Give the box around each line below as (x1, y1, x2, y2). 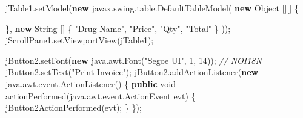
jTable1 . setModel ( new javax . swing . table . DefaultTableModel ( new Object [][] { (5, 2, 299, 14)
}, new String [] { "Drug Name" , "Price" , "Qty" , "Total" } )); (5, 22, 231, 34)
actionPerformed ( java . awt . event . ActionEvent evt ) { (5, 89, 196, 102)
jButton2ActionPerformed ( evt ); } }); (5, 101, 142, 114)
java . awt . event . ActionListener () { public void (5, 77, 176, 90)
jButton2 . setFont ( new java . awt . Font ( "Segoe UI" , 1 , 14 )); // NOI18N (5, 54, 262, 66)
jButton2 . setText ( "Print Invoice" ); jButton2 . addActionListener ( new (5, 66, 259, 78)
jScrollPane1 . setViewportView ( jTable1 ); (5, 34, 154, 46)
